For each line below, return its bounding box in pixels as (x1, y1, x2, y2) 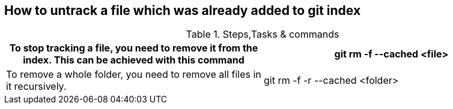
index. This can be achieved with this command (23, 54, 245, 66)
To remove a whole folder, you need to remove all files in (6, 68, 261, 81)
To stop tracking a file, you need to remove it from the (9, 42, 258, 54)
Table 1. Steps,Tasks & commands (186, 28, 339, 41)
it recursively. (6, 80, 67, 93)
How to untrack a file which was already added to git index (4, 3, 361, 18)
